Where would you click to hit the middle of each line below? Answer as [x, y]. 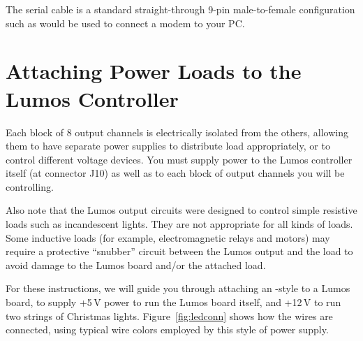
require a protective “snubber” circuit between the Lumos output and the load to [179, 251]
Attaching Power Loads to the [154, 71]
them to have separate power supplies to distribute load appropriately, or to [168, 146]
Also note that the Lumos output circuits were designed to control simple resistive [181, 210]
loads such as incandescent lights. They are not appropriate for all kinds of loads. [179, 224]
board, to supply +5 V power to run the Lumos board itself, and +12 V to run [173, 302]
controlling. [30, 186]
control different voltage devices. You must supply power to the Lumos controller [179, 159]
